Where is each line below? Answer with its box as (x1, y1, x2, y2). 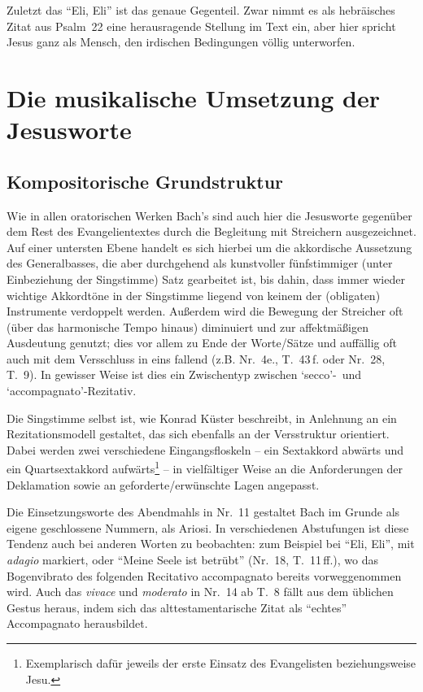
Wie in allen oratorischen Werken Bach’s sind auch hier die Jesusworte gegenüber (7, 207, 412, 224)
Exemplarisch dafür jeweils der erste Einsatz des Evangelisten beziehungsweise (25, 655, 416, 672)
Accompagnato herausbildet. (7, 615, 148, 632)
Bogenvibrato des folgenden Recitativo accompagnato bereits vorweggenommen (7, 567, 402, 584)
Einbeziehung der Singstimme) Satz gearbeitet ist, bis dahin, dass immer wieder (7, 270, 405, 287)
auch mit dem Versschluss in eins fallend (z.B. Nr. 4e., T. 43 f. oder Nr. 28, (7, 350, 386, 367)
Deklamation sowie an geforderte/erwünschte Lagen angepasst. (7, 476, 320, 493)
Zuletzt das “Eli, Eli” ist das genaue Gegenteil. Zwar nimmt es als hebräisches (7, 2, 395, 18)
